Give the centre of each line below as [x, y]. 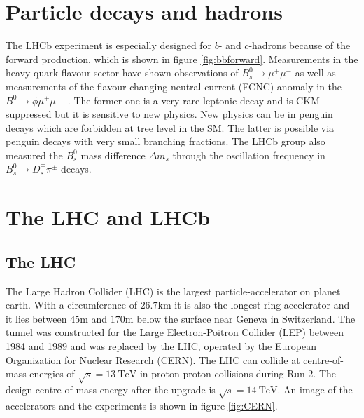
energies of [52, 373]
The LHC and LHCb [108, 217]
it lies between [36, 318]
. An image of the [315, 389]
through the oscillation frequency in [249, 155]
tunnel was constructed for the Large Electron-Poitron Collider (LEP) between [175, 332]
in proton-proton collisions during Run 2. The [238, 373]
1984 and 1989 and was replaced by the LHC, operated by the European [161, 346]
